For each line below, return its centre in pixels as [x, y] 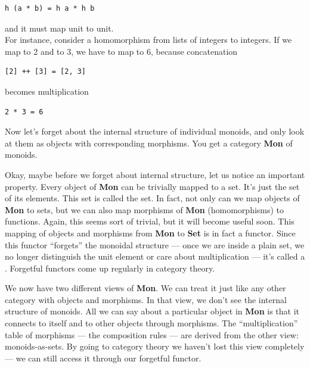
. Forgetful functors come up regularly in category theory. [110, 268]
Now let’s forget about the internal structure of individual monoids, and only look [155, 131]
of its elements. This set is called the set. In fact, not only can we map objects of [152, 198]
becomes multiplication [47, 91]
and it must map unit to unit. [59, 28]
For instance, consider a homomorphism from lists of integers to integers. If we [148, 40]
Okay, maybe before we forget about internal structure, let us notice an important [155, 174]
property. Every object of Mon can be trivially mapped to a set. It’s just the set [152, 186]
